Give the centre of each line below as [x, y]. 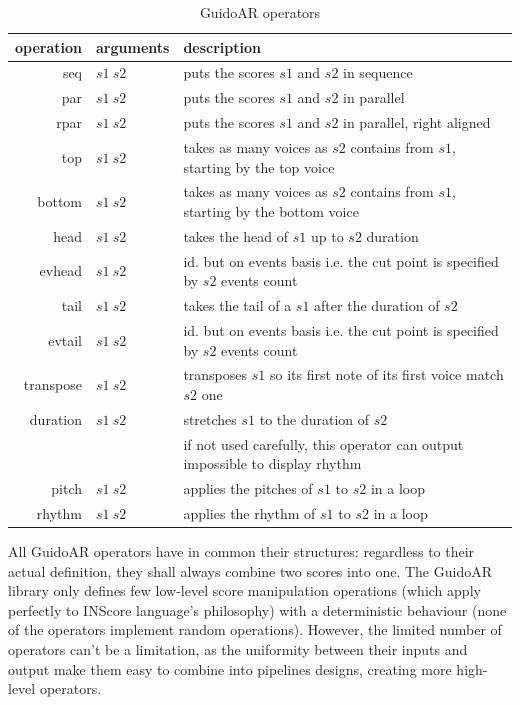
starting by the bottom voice [271, 211]
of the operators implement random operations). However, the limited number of [255, 629]
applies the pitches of [248, 488]
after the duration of [377, 305]
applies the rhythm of [249, 512]
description [222, 46]
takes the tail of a [237, 305]
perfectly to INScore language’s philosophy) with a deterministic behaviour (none [257, 609]
